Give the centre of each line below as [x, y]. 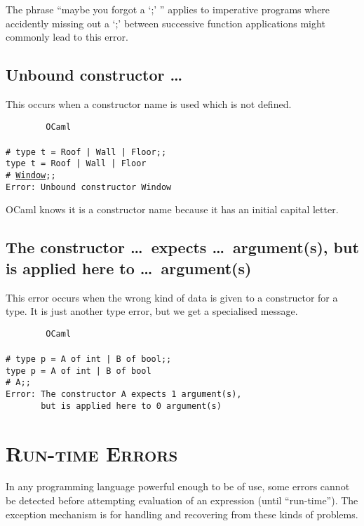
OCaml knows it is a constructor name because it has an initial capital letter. [172, 209]
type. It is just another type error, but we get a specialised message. [152, 311]
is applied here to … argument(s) [129, 268]
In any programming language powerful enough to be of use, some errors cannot [178, 486]
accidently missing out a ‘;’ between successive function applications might [166, 23]
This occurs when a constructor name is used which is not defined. [149, 103]
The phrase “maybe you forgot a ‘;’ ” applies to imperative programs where [168, 9]
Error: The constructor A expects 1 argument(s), [124, 394]
